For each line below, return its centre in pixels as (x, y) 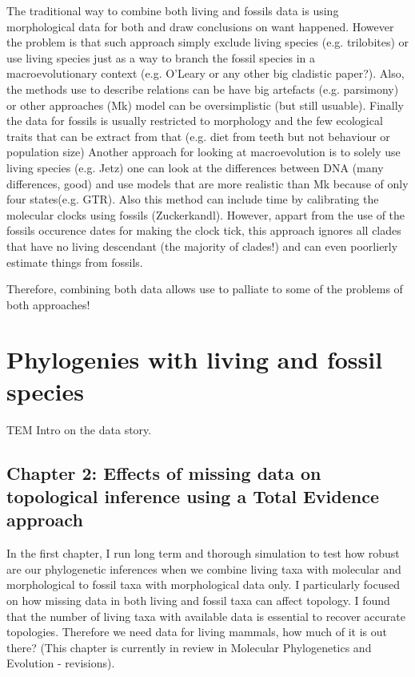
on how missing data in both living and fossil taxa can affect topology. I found (198, 600)
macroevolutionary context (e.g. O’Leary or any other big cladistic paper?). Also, (206, 73)
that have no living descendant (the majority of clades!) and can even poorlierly (202, 246)
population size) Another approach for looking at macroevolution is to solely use (204, 152)
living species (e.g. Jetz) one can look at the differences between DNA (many (195, 167)
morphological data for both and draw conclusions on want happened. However (200, 26)
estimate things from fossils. (75, 262)
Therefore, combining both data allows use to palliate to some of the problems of (205, 289)
